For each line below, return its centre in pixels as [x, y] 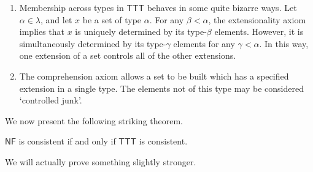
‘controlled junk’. [51, 100]
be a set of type [112, 19]
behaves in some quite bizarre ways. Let [222, 7]
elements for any [204, 43]
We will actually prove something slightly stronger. [101, 161]
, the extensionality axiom [257, 19]
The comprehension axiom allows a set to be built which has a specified [154, 76]
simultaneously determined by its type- [93, 43]
